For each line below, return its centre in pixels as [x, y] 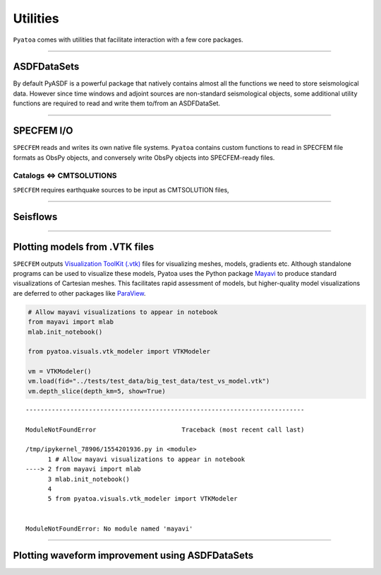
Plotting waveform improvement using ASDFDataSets [133, 556]
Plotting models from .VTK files [84, 246]
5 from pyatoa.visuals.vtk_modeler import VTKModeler [143, 499]
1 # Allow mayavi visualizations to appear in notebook [146, 459]
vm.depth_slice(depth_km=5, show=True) [97, 391]
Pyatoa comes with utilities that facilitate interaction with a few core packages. [128, 40]
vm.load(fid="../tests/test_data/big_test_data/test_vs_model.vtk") [149, 381]
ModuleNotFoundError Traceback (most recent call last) [165, 429]
